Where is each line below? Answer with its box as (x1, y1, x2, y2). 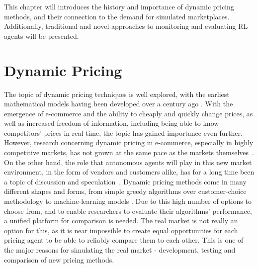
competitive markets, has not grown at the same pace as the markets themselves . (4, 147, 255, 158)
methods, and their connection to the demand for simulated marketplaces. (4, 11, 230, 21)
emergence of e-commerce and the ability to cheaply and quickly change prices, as (4, 108, 253, 118)
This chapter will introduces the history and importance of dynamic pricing (4, 1, 234, 11)
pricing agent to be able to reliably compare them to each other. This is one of (4, 235, 244, 245)
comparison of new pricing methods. (4, 254, 114, 265)
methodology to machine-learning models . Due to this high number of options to (4, 196, 252, 206)
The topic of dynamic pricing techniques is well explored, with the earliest (4, 89, 230, 99)
